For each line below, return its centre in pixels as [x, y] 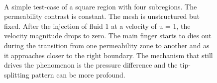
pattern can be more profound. [78, 74]
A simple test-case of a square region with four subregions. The [101, 6]
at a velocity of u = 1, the [151, 26]
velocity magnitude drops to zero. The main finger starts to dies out [108, 36]
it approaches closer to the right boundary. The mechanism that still [108, 55]
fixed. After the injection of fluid [54, 26]
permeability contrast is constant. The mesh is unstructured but [102, 16]
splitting [17, 74]
